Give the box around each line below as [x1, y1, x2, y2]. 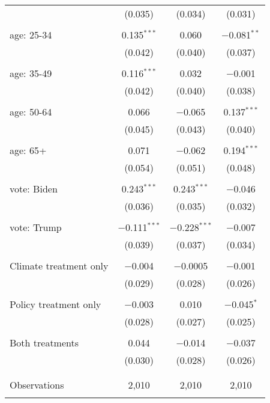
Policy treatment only [10, 297, 101, 311]
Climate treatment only [10, 259, 109, 272]
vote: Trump [10, 220, 62, 234]
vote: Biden [10, 182, 58, 195]
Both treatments [10, 336, 79, 349]
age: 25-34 [10, 28, 52, 42]
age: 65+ [10, 143, 47, 157]
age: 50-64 [10, 105, 52, 118]
